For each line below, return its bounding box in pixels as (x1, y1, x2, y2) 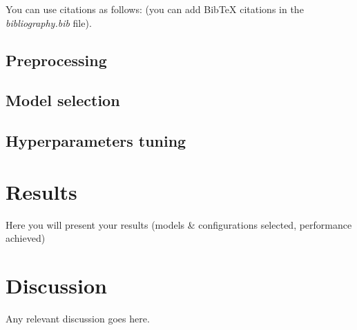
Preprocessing (6, 49, 107, 70)
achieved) (6, 231, 46, 245)
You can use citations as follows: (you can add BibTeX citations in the (6, 2, 304, 16)
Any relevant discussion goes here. (6, 311, 150, 325)
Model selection (6, 90, 120, 111)
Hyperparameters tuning (6, 130, 186, 152)
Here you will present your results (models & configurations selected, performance (6, 217, 352, 231)
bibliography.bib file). (6, 15, 92, 30)
